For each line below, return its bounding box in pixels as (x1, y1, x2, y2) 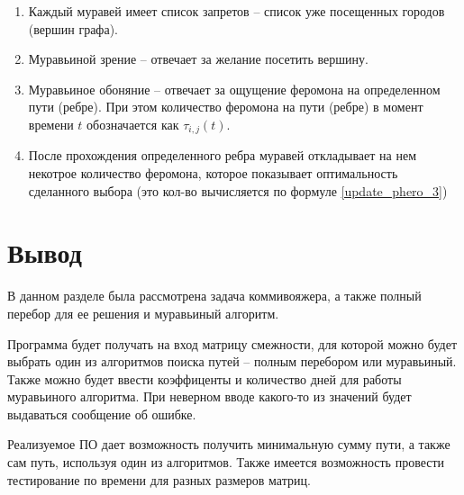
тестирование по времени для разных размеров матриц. (7, 470, 311, 489)
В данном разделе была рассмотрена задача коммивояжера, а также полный (7, 286, 422, 305)
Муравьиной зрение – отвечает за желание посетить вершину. (28, 49, 368, 68)
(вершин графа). (28, 19, 118, 38)
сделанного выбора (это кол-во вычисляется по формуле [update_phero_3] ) (28, 181, 448, 200)
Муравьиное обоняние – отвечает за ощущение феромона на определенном (28, 79, 441, 98)
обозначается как (86, 114, 179, 133)
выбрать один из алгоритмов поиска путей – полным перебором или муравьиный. (7, 352, 457, 371)
